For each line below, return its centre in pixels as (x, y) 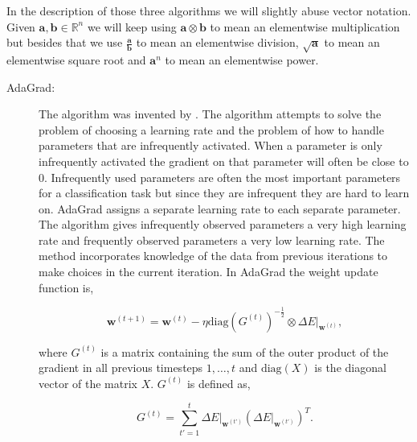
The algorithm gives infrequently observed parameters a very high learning (223, 224)
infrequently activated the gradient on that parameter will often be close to (224, 161)
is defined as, (219, 383)
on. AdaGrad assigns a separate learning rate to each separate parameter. (220, 208)
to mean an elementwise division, (217, 42)
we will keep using (132, 26)
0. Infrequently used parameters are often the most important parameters (220, 177)
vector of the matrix (88, 383)
